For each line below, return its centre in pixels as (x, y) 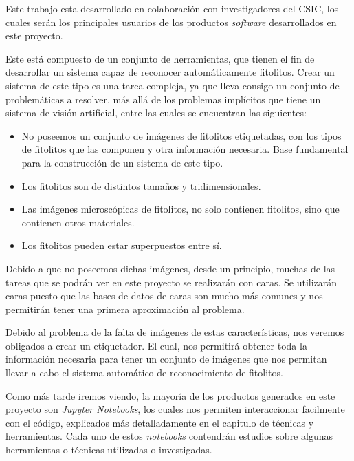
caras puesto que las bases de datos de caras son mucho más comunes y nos (164, 296)
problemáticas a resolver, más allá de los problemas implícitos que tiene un (163, 99)
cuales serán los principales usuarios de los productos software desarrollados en (171, 22)
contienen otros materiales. (78, 222)
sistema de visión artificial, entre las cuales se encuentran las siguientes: (156, 112)
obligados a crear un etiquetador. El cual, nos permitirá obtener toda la (156, 345)
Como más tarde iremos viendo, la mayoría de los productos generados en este (170, 395)
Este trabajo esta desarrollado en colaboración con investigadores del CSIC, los (172, 8)
